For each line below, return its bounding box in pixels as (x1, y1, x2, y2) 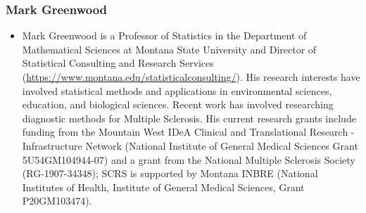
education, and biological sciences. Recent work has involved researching (22, 97, 334, 112)
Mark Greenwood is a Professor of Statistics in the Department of (22, 28, 307, 43)
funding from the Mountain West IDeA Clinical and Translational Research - (22, 124, 355, 139)
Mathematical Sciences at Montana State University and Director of (22, 41, 317, 56)
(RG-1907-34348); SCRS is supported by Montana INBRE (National (22, 166, 318, 181)
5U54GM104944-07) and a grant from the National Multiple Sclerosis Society (22, 152, 355, 167)
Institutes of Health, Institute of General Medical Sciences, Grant (22, 179, 305, 194)
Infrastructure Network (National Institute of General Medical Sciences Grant (22, 138, 358, 153)
